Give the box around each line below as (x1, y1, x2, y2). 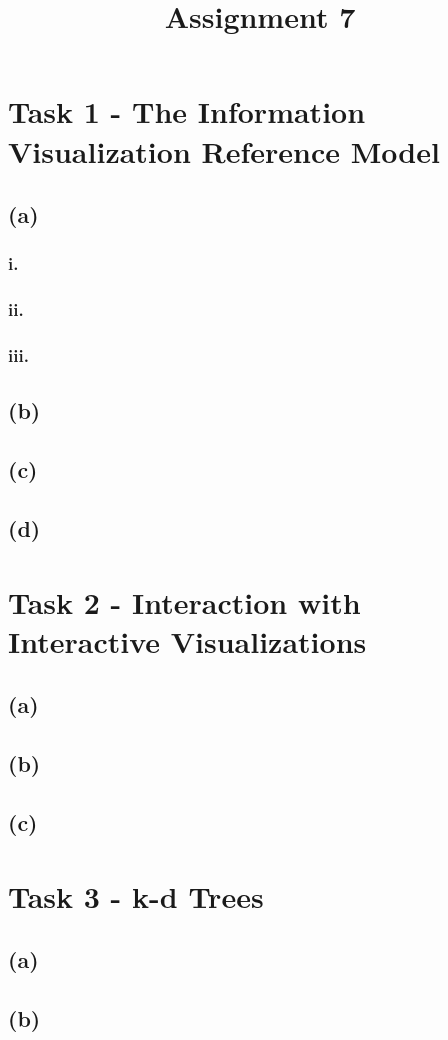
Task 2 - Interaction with (8, 581, 361, 622)
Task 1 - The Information (8, 91, 366, 132)
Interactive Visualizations (8, 620, 367, 661)
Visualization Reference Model (8, 130, 440, 171)
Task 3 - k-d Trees (8, 875, 264, 916)
